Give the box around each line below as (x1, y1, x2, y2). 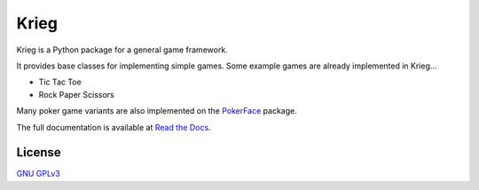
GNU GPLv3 (16, 169, 61, 179)
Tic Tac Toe (38, 76, 82, 88)
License (16, 145, 61, 160)
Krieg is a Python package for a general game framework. (16, 44, 228, 55)
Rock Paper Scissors (38, 89, 114, 99)
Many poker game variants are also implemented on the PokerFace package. (16, 106, 297, 116)
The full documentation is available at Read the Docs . (16, 122, 212, 132)
